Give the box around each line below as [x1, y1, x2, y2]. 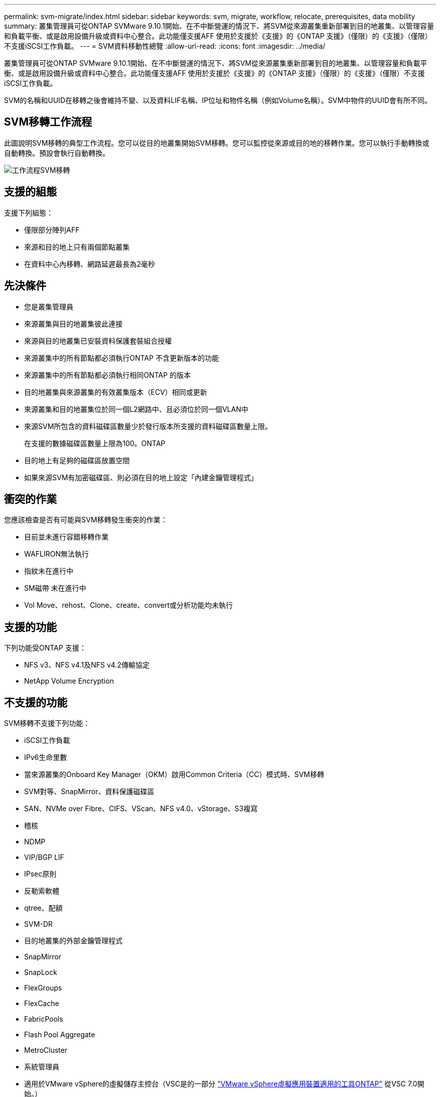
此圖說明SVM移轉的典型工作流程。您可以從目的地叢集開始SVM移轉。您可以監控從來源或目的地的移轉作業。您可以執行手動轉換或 [4, 138, 429, 147]
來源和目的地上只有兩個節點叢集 [24, 242, 130, 251]
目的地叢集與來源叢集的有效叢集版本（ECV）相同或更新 [24, 387, 207, 396]
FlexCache [24, 999, 59, 1008]
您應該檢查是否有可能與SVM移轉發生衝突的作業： [4, 515, 168, 524]
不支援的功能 [4, 696, 67, 709]
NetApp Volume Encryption [24, 677, 114, 686]
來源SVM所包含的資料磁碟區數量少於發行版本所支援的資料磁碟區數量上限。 [24, 421, 272, 430]
